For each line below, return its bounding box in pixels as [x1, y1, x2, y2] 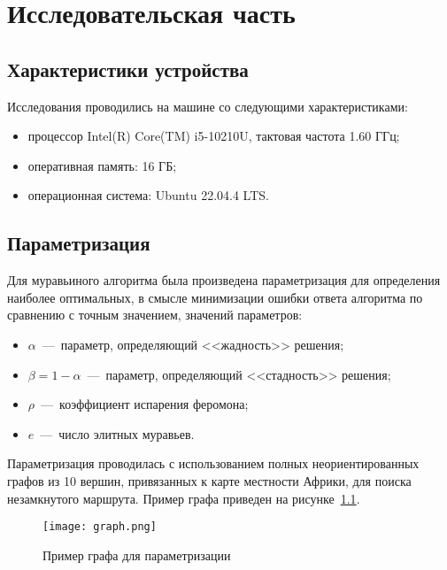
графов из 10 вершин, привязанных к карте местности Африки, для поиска [7, 471, 412, 489]
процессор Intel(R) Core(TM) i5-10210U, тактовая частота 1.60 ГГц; [27, 127, 400, 145]
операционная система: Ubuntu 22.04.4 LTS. [27, 186, 269, 204]
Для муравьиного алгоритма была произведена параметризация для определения [7, 271, 441, 289]
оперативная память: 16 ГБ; [27, 156, 177, 174]
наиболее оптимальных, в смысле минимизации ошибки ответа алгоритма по [7, 288, 423, 306]
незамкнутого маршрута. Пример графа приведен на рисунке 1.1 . [7, 489, 360, 507]
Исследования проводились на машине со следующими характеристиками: [7, 96, 408, 115]
